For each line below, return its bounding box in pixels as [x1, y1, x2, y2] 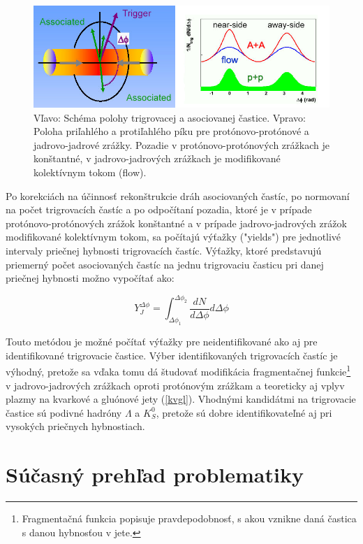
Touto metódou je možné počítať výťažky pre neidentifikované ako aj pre [6, 334, 318, 349]
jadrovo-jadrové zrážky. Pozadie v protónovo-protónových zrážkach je [34, 137, 329, 152]
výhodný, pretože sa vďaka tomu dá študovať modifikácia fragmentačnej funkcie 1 [6, 362, 351, 378]
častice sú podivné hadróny [6, 405, 122, 420]
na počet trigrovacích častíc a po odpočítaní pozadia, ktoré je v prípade [6, 202, 312, 217]
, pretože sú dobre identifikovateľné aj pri [156, 405, 332, 420]
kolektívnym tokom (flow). [34, 165, 147, 180]
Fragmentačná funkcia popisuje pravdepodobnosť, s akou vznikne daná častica [22, 511, 357, 526]
